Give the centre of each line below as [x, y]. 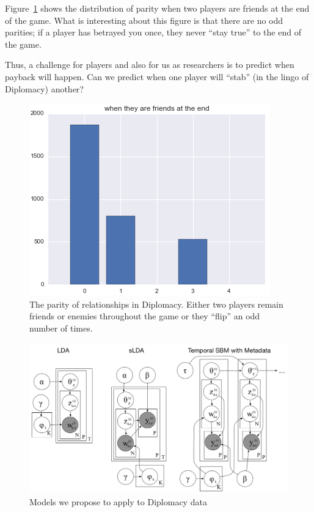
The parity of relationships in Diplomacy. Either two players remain [156, 304]
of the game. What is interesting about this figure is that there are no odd [144, 20]
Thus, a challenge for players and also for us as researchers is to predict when [150, 65]
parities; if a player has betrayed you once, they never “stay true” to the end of [153, 32]
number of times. [61, 328]
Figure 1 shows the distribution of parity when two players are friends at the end [157, 8]
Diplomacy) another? [44, 88]
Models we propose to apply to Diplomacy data [118, 502]
